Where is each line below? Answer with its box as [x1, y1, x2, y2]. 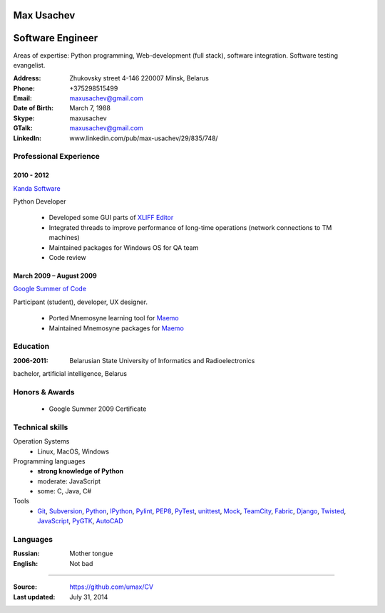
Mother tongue [69, 549, 113, 558]
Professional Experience [13, 152, 100, 162]
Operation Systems [13, 437, 70, 446]
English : [13, 559, 38, 567]
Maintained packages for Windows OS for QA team [48, 243, 199, 252]
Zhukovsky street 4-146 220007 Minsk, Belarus [69, 74, 210, 83]
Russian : [13, 549, 40, 558]
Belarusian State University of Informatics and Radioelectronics [69, 356, 255, 365]
